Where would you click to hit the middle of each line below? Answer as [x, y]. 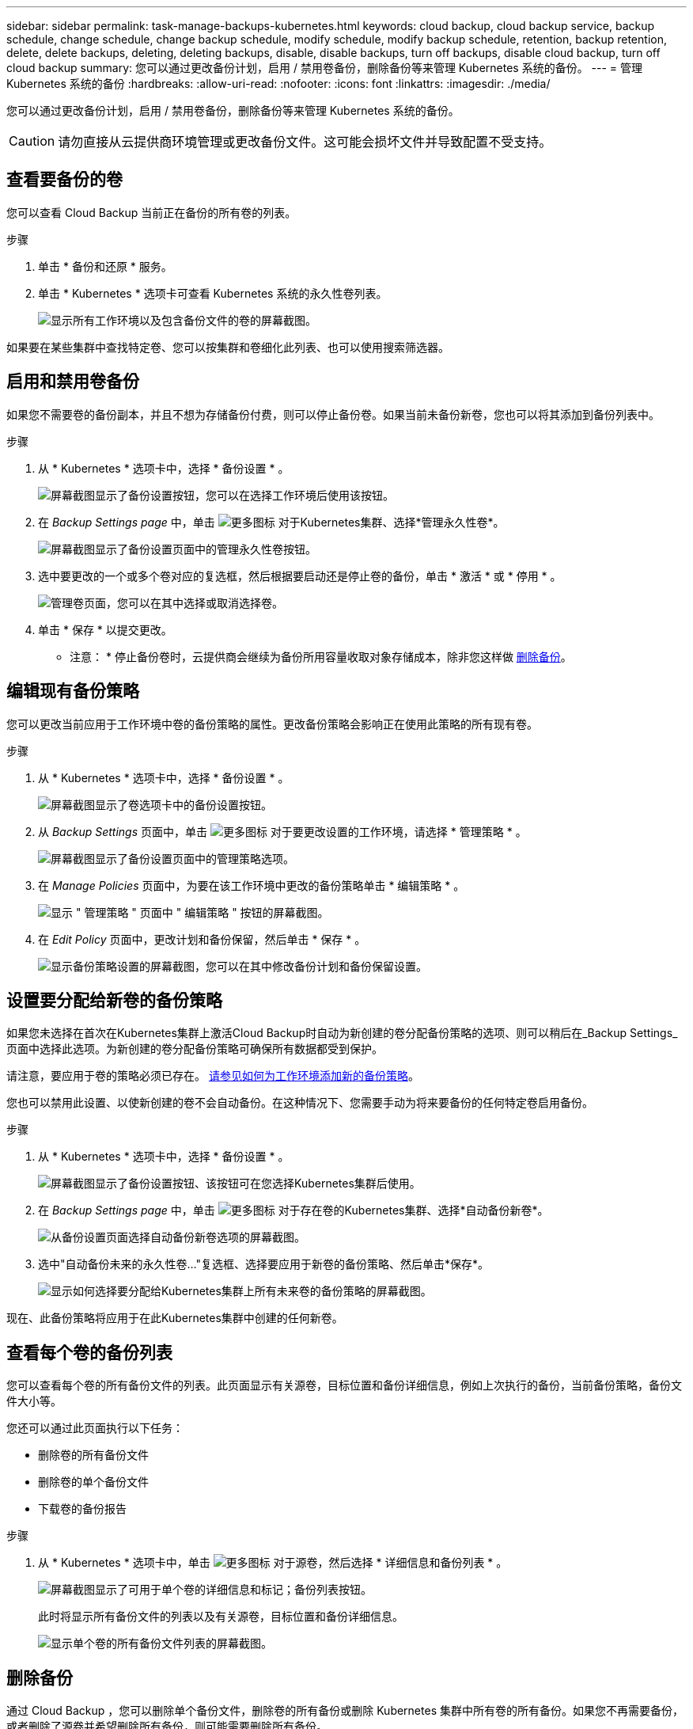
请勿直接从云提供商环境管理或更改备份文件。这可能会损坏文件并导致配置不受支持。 [305, 142]
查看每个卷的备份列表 [89, 1352]
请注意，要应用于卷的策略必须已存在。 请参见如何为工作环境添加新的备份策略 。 [213, 1076]
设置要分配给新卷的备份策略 [114, 1000]
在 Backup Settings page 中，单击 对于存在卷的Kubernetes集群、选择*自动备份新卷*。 [293, 1210]
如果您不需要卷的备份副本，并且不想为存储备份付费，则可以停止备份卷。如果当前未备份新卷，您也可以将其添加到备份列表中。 [333, 414]
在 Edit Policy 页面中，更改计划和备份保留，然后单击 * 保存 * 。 [202, 939]
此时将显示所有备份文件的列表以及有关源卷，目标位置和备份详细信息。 [221, 1617]
